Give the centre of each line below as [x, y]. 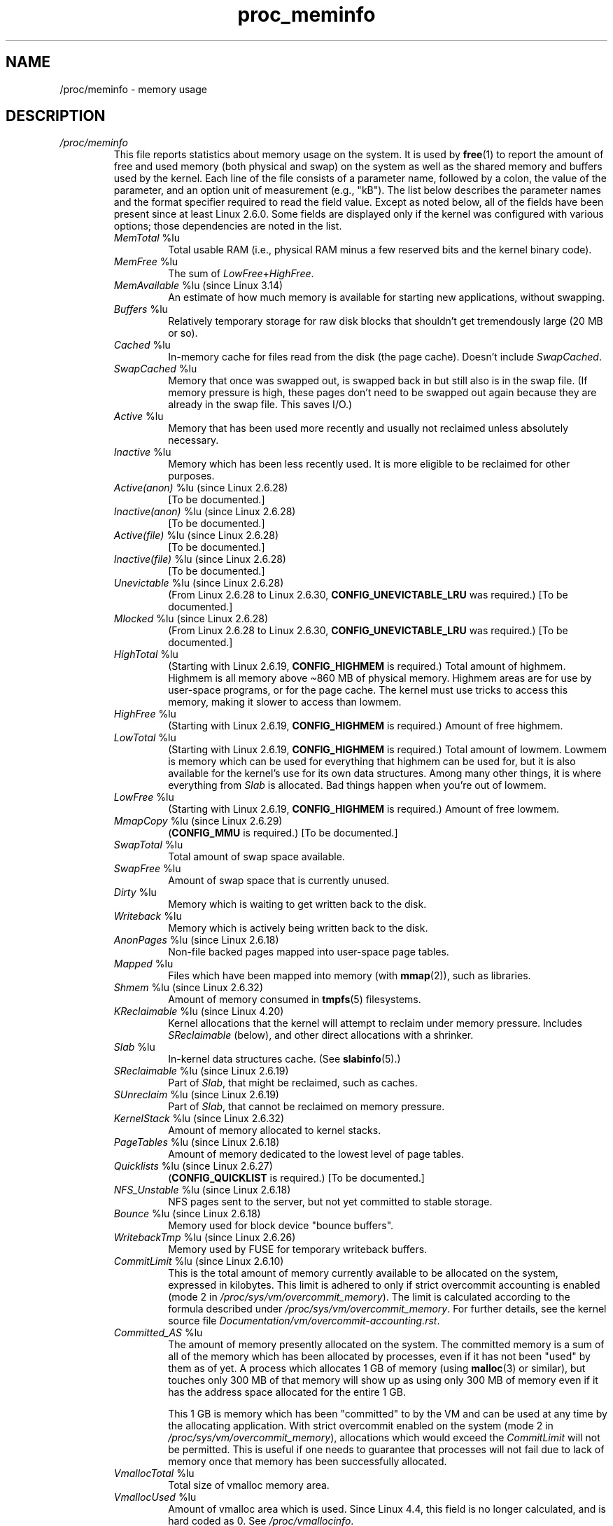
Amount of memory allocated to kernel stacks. [275, 1130]
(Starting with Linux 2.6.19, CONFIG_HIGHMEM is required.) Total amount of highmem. [367, 666]
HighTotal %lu [146, 654]
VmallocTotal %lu [154, 1473]
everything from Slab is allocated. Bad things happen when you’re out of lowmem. [357, 785]
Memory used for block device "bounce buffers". [281, 1226]
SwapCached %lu [155, 369]
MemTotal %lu [147, 238]
